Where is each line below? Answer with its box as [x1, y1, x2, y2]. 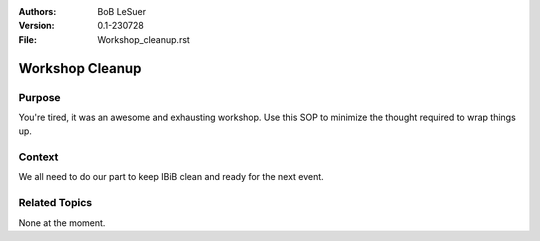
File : [18, 33, 37, 45]
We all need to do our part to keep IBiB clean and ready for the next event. [18, 171, 324, 183]
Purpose [18, 90, 61, 104]
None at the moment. [18, 216, 106, 229]
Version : [18, 20, 55, 32]
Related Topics [18, 196, 93, 210]
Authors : [18, 6, 57, 17]
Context [18, 150, 59, 164]
